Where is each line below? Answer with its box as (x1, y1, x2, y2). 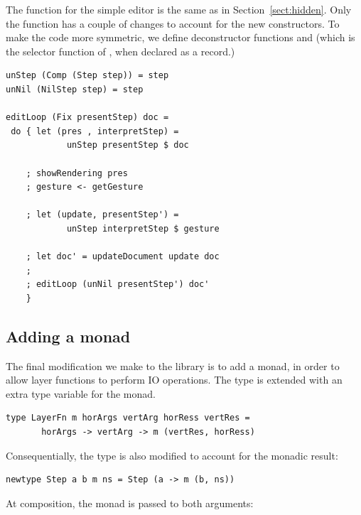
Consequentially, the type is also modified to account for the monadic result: (6, 448, 338, 462)
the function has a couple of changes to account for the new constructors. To (6, 16, 340, 31)
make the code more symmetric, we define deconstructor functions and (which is (6, 30, 355, 45)
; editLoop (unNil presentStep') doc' (26, 279, 210, 290)
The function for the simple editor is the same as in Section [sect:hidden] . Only (6, 2, 352, 16)
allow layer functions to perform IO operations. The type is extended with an (6, 372, 343, 387)
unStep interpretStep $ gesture (66, 223, 220, 234)
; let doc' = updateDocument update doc (26, 251, 220, 262)
